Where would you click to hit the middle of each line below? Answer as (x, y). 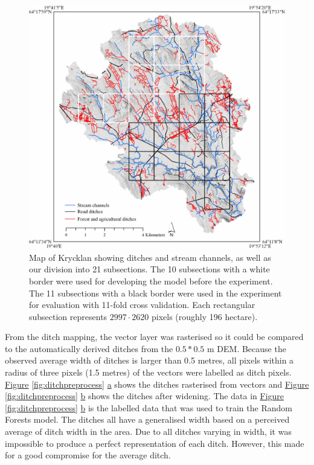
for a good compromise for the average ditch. (88, 455)
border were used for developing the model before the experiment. (151, 281)
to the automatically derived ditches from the (89, 348)
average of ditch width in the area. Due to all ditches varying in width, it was (148, 431)
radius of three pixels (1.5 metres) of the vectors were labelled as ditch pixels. (148, 372)
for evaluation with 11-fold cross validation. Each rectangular (142, 305)
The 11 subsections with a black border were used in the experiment (155, 293)
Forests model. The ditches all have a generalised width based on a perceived (147, 419)
